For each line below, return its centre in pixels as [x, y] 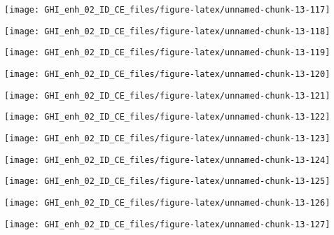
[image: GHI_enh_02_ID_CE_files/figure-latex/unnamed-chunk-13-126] [167, 202]
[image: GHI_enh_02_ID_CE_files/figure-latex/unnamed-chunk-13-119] [167, 53]
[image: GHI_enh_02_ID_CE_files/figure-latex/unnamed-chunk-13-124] [167, 160]
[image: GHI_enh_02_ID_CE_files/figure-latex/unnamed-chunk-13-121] [167, 95]
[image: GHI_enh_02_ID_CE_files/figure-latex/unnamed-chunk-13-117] [167, 10]
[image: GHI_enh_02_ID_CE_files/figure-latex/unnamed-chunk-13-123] [167, 138]
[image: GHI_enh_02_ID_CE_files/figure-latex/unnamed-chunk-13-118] [167, 31]
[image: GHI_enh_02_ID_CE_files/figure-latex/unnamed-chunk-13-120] [167, 74]
